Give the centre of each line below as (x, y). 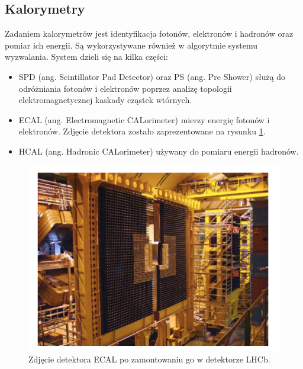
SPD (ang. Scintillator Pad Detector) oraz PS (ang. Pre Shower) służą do (152, 76)
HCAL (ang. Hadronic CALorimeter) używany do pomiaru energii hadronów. (159, 151)
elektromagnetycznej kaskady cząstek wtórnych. (105, 100)
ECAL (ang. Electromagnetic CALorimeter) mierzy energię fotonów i (144, 119)
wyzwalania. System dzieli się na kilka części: (86, 57)
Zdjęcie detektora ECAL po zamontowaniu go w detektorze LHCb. (149, 359)
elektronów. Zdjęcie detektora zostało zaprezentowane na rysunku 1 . (142, 131)
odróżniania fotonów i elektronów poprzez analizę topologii (125, 88)
